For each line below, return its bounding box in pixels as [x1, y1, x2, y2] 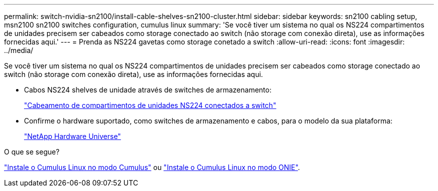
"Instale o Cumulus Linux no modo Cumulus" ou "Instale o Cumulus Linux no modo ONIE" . [4, 163, 300, 171]
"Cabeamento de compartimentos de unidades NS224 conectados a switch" [24, 101, 276, 109]
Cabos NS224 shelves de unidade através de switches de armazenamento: [24, 85, 271, 94]
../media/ [4, 46, 33, 54]
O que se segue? [4, 147, 59, 156]
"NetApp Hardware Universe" [24, 132, 121, 140]
